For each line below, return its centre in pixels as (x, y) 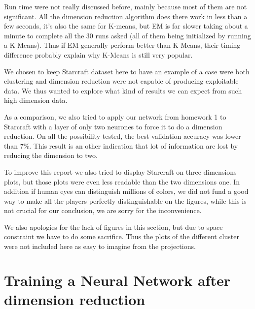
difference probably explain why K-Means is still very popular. (98, 54)
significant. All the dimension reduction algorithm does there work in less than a (126, 16)
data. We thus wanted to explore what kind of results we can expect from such (123, 90)
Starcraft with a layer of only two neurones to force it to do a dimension (113, 126)
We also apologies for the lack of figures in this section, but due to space (113, 227)
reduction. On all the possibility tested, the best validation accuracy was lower (123, 136)
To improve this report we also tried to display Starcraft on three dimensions (120, 171)
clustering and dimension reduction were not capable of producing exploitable (121, 81)
